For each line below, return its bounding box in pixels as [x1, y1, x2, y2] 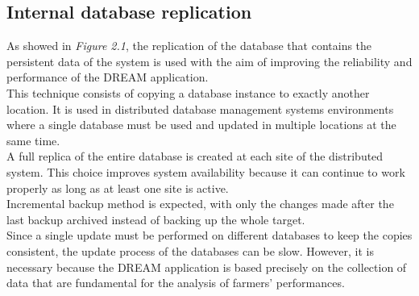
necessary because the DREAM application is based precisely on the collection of [6, 258, 407, 275]
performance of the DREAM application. [6, 69, 209, 85]
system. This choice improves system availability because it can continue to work [6, 163, 405, 180]
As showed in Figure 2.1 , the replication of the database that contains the [6, 37, 372, 54]
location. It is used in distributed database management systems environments [6, 100, 394, 117]
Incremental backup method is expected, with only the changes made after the [6, 195, 394, 212]
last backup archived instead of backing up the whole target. [6, 211, 305, 227]
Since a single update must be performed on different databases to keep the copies [6, 227, 413, 244]
